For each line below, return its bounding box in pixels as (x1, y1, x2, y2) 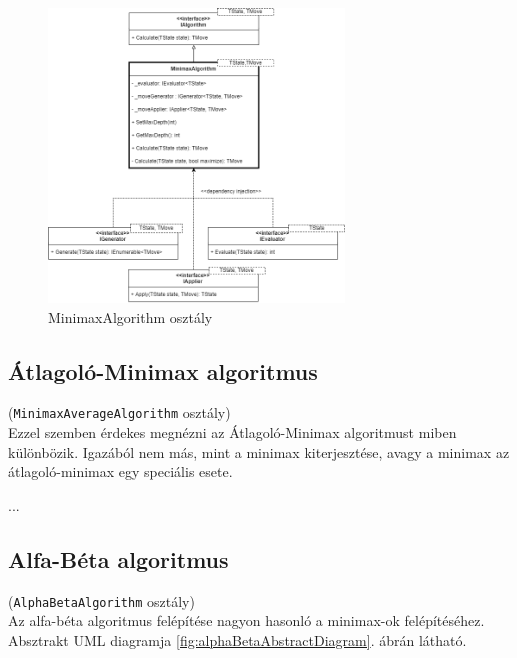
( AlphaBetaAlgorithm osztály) (8, 590, 195, 611)
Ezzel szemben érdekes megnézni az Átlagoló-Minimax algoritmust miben (8, 422, 457, 443)
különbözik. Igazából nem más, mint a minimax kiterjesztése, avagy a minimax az (8, 441, 510, 462)
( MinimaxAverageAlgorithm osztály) (8, 402, 231, 423)
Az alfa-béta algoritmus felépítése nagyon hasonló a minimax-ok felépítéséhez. (8, 610, 485, 631)
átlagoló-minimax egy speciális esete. (8, 461, 233, 482)
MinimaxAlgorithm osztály (48, 306, 213, 327)
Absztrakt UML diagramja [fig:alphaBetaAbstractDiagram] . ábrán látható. (8, 629, 467, 650)
